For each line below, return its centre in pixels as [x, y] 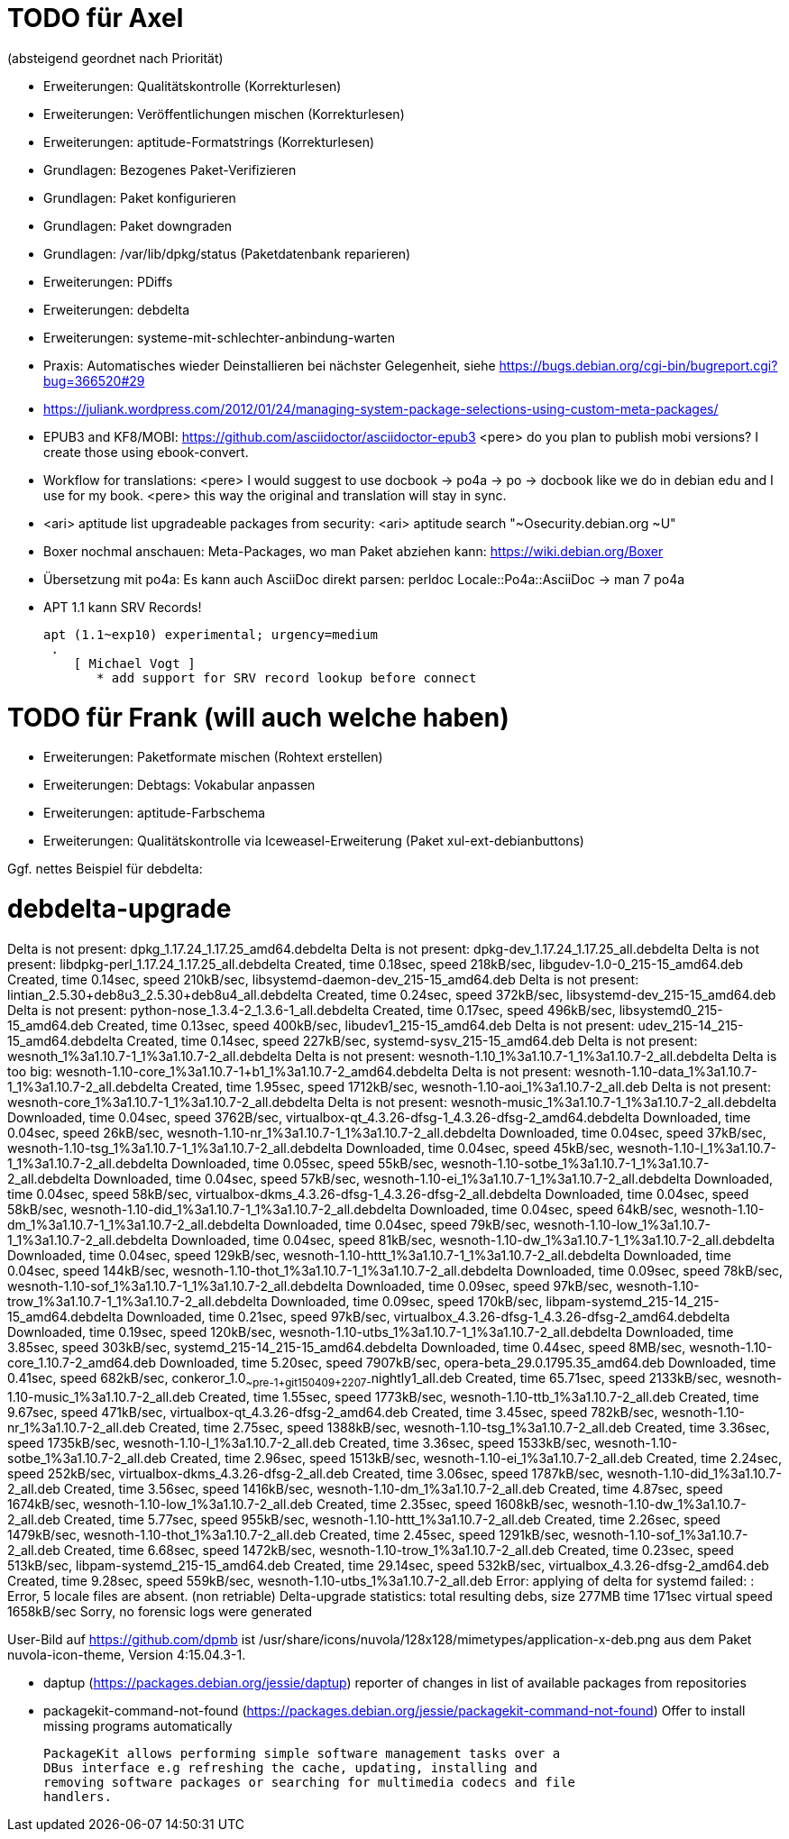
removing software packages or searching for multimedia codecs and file [310, 1782]
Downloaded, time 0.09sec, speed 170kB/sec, [407, 1301]
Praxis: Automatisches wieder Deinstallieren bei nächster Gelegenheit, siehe [270, 365]
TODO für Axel [96, 18]
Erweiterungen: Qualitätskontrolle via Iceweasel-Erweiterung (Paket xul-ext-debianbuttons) [314, 841]
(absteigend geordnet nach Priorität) [115, 58]
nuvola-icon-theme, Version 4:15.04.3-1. [127, 1654]
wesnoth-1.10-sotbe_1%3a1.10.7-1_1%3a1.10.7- [575, 1163]
